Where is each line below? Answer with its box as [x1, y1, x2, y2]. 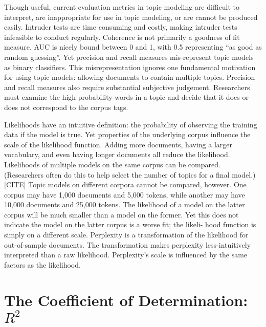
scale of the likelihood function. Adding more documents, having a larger [4, 139, 232, 149]
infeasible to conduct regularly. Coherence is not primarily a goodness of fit [4, 31, 240, 42]
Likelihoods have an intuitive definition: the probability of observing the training [4, 119, 257, 129]
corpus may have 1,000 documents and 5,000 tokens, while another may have [4, 189, 245, 200]
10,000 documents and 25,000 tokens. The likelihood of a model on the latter [4, 199, 245, 210]
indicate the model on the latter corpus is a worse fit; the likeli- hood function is [4, 219, 256, 230]
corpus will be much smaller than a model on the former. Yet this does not [4, 209, 239, 220]
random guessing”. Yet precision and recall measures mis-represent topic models [4, 51, 254, 62]
